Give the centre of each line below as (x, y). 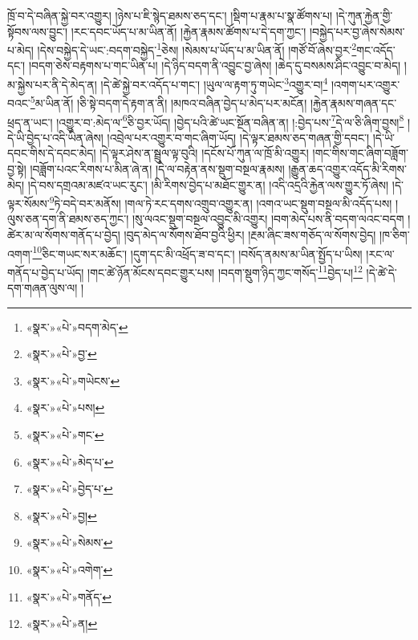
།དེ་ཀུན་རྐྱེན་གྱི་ (364, 15)
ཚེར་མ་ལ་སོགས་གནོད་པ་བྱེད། (64, 234)
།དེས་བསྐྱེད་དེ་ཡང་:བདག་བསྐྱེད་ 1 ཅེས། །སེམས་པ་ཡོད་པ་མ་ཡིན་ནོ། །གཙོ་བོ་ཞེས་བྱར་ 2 (197, 49)
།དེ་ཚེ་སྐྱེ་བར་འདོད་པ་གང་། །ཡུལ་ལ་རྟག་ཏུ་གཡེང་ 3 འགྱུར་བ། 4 (214, 83)
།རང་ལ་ (380, 253)
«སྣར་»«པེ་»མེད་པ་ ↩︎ (70, 461)
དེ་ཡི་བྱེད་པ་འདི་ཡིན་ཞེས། (55, 137)
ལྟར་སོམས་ (28, 203)
